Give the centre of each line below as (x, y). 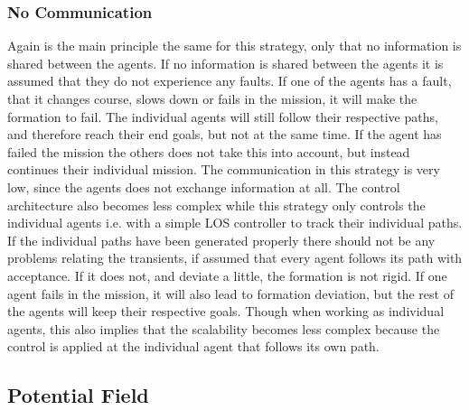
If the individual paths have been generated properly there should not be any (221, 240)
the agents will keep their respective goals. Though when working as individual (226, 311)
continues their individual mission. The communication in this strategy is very (224, 169)
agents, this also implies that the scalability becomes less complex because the (224, 328)
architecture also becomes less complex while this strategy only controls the (216, 205)
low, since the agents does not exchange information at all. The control (204, 186)
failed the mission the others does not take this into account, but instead (209, 151)
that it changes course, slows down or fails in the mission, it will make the (212, 98)
